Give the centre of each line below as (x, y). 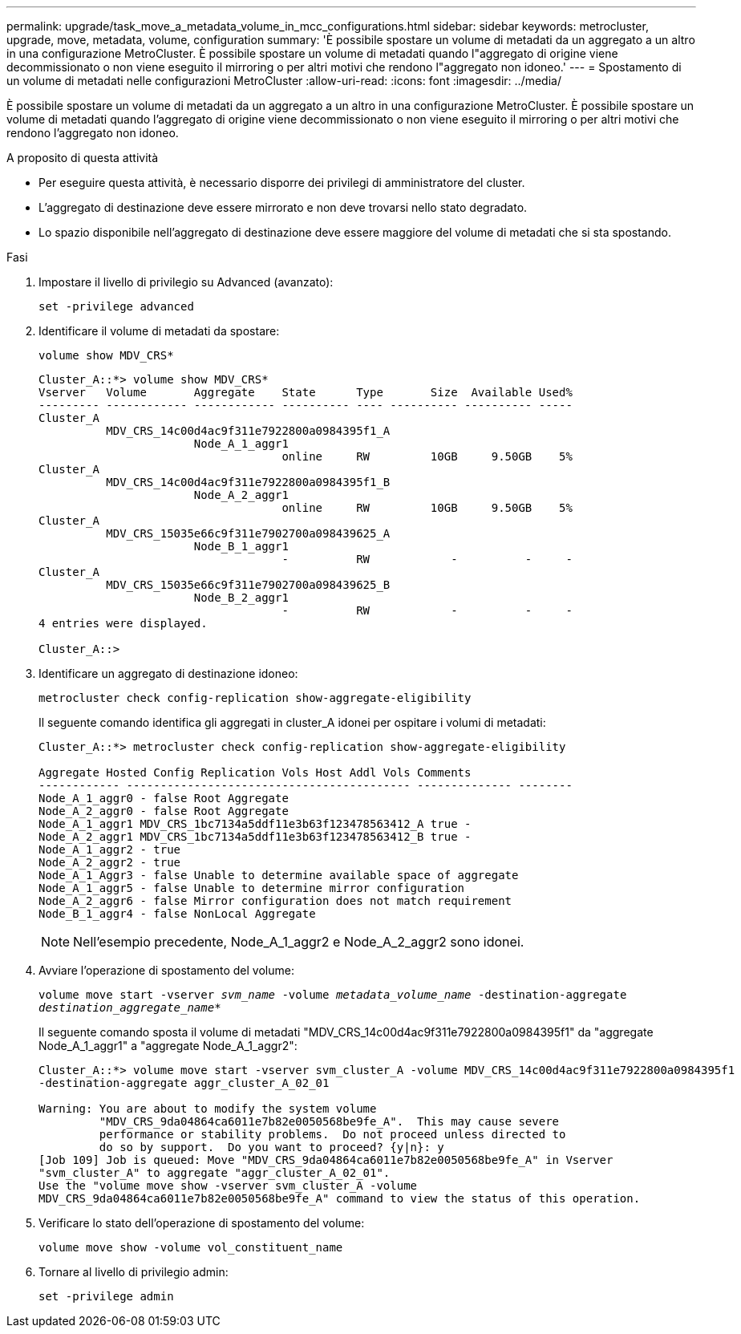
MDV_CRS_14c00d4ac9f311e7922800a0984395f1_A (248, 431)
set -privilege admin (106, 1296)
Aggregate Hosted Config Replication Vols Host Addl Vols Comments (255, 772)
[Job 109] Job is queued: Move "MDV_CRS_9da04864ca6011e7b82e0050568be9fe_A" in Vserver (326, 1160)
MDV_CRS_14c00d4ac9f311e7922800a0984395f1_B (248, 482)
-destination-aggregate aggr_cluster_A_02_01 (184, 1083)
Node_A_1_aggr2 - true (110, 849)
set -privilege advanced (116, 306)
